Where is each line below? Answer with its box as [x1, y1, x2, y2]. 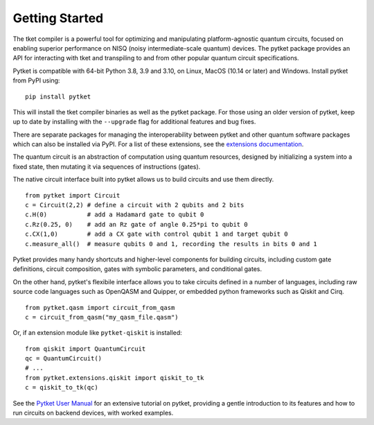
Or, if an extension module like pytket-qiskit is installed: [12, 329, 183, 337]
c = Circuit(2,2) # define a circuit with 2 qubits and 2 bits [25, 201, 244, 209]
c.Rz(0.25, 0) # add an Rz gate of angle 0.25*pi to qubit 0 [25, 220, 249, 228]
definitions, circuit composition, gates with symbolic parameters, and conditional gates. [12, 265, 262, 273]
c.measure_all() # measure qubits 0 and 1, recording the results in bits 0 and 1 [25, 240, 318, 248]
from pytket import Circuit [25, 191, 121, 199]
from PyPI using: [12, 76, 60, 85]
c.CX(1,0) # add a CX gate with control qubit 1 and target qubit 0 [25, 230, 288, 238]
